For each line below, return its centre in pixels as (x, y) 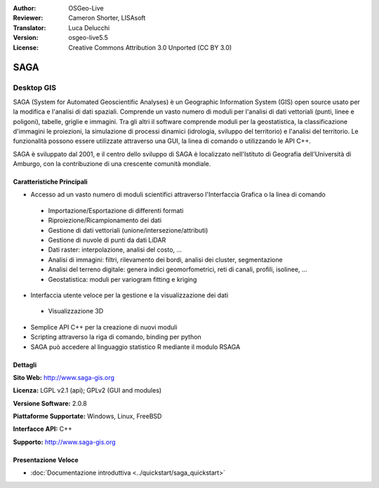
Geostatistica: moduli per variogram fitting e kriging (122, 279)
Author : (25, 8)
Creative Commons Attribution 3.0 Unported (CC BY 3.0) (150, 47)
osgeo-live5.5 (88, 38)
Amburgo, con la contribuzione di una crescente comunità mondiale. (112, 164)
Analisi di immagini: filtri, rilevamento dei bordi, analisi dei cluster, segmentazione (166, 259)
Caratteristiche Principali (50, 182)
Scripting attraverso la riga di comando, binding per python (116, 337)
